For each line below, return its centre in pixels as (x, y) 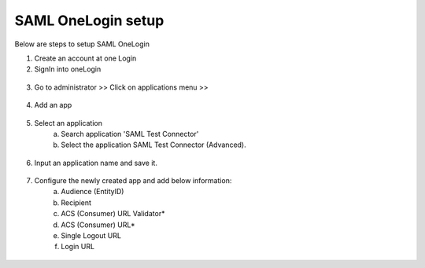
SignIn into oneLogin (68, 69)
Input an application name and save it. (96, 163)
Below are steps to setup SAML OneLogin (82, 44)
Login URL (78, 247)
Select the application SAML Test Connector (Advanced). (154, 145)
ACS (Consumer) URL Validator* (113, 214)
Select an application (68, 123)
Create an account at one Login (85, 58)
